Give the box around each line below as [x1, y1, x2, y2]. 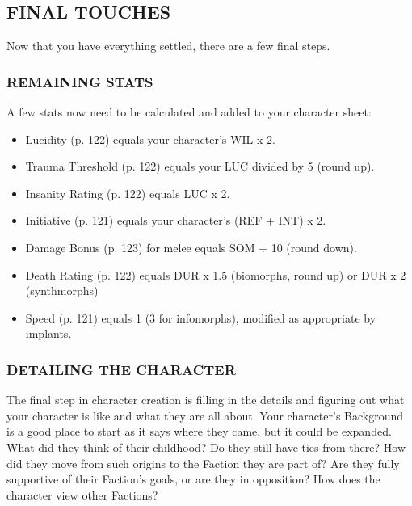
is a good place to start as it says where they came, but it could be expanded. [6, 423, 392, 440]
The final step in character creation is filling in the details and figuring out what [6, 391, 405, 408]
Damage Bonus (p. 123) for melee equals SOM [25, 238, 255, 255]
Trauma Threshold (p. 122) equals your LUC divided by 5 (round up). [25, 158, 375, 175]
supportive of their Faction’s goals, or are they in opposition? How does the [6, 470, 380, 487]
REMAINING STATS [6, 71, 153, 91]
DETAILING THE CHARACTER [6, 359, 236, 379]
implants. [25, 325, 72, 342]
